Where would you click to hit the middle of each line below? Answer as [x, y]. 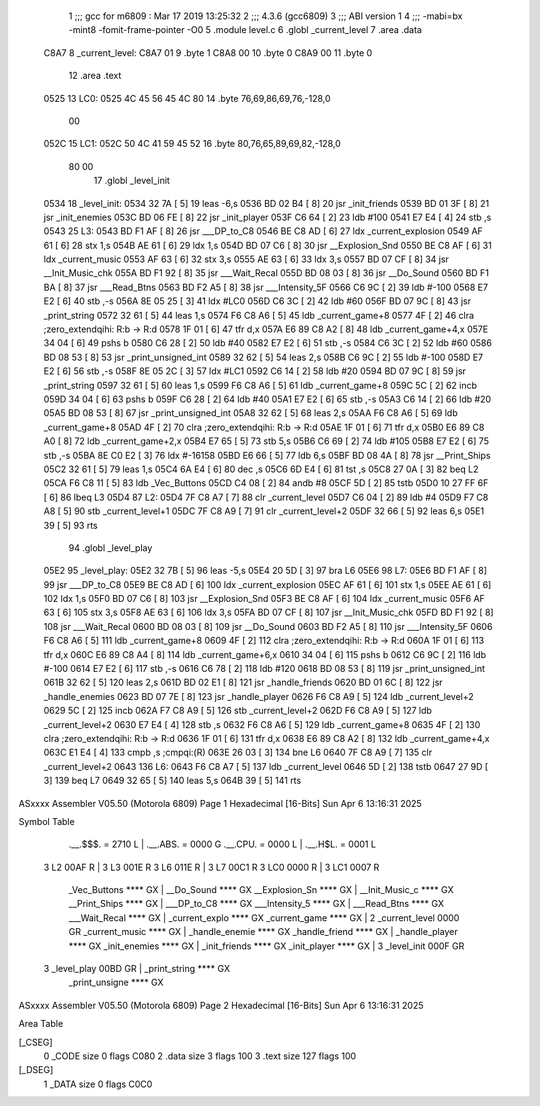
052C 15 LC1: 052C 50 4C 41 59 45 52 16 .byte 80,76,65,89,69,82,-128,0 [192, 144]
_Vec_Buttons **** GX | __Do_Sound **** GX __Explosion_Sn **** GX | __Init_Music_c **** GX [261, 890]
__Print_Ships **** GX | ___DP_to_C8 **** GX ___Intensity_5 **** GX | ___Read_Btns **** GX [256, 904]
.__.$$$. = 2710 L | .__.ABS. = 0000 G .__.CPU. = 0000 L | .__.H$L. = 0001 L [222, 844]
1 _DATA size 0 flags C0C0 [98, 1084]
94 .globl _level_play [110, 547]
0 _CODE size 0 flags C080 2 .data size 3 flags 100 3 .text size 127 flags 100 [200, 1056]
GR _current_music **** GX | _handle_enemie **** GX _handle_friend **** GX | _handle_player [263, 932]
